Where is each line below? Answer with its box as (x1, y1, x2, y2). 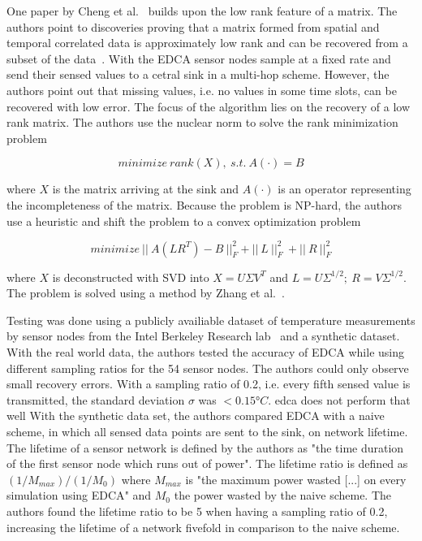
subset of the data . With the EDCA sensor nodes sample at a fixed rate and (6, 50, 391, 67)
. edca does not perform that (268, 391, 411, 408)
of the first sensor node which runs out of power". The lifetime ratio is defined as (6, 455, 408, 472)
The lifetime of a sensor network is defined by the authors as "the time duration (6, 439, 404, 456)
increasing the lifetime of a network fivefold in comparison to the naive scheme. (6, 518, 400, 535)
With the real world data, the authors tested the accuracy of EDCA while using (6, 344, 405, 360)
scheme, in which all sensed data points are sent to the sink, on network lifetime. (6, 422, 408, 439)
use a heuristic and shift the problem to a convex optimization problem (6, 212, 361, 229)
